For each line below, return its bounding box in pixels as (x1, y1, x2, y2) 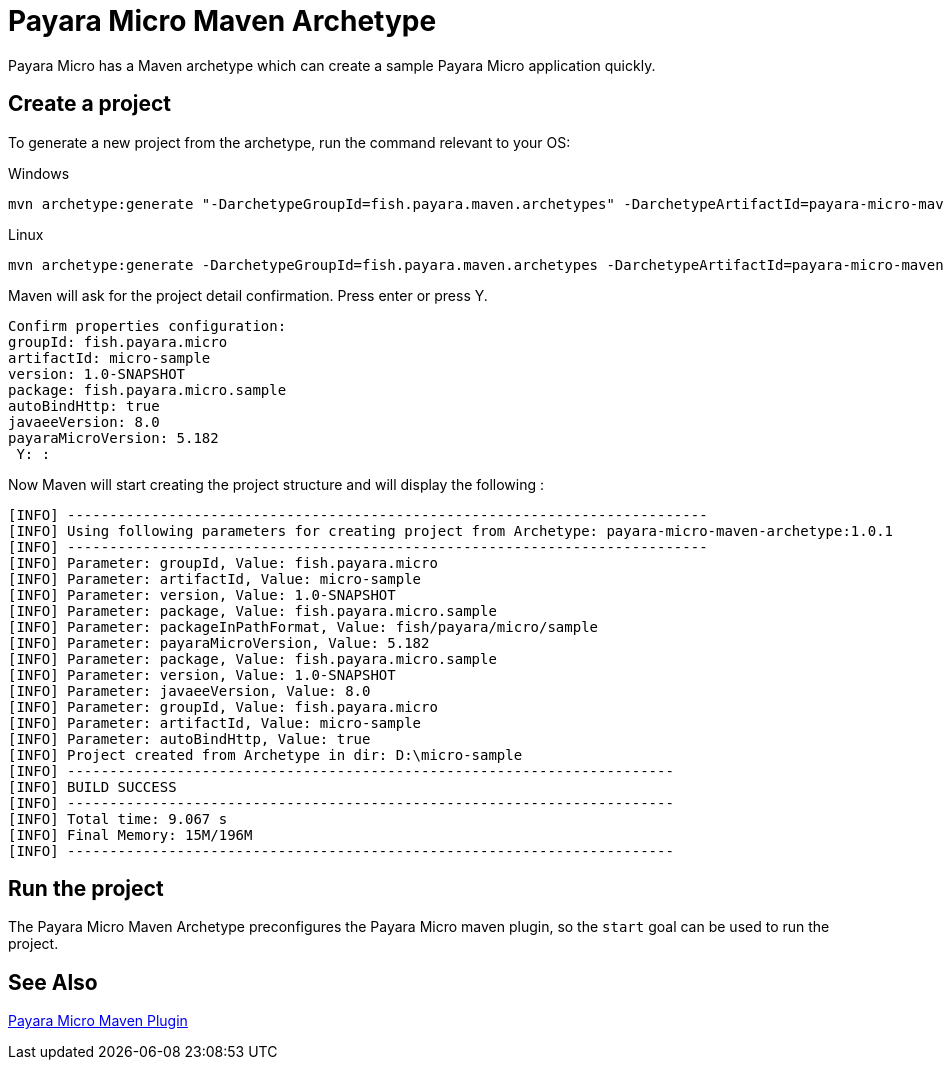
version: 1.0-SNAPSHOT (8, 365, 186, 382)
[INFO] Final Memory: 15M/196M (8, 826, 253, 843)
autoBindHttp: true (8, 397, 160, 414)
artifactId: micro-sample (8, 349, 211, 366)
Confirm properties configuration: (8, 317, 287, 334)
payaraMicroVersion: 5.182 (8, 429, 219, 446)
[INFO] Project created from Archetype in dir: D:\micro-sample (8, 746, 523, 763)
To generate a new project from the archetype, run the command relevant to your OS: (8, 133, 571, 151)
